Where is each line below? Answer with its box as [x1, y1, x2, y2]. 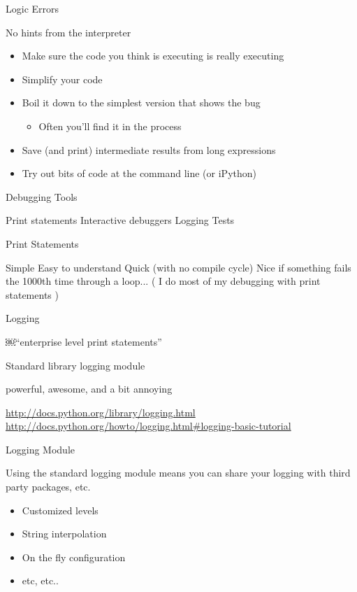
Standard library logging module [6, 358, 145, 372]
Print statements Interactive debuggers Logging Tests [6, 213, 235, 227]
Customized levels [22, 502, 99, 517]
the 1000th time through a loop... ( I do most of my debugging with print [6, 274, 321, 288]
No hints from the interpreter [6, 24, 131, 39]
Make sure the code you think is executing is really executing [22, 48, 284, 63]
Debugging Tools [6, 189, 78, 204]
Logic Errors [6, 1, 59, 15]
